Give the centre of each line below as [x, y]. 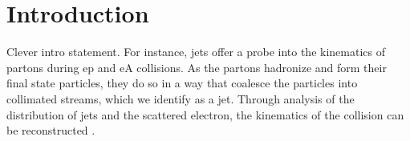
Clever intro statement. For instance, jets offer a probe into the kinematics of [196, 52]
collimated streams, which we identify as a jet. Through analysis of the [181, 98]
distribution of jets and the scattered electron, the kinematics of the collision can [205, 114]
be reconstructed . [51, 130]
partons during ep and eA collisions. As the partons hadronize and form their [197, 67]
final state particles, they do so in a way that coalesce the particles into [182, 83]
